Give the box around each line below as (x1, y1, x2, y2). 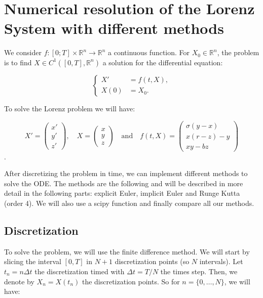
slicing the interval (4, 256, 61, 267)
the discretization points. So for (82, 276, 180, 286)
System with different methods (4, 18, 224, 38)
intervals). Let (199, 256, 243, 267)
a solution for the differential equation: (102, 57, 223, 67)
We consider (4, 47, 42, 58)
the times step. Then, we (160, 266, 238, 277)
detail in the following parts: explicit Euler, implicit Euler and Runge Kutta (4, 188, 240, 198)
